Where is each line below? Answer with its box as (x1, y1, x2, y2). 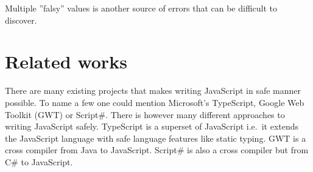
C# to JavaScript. (5, 155, 73, 168)
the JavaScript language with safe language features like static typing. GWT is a (5, 131, 306, 144)
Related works (5, 49, 127, 74)
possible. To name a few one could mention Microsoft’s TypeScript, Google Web (5, 96, 304, 108)
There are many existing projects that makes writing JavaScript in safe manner (5, 84, 301, 97)
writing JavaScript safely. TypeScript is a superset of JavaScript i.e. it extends (5, 120, 299, 133)
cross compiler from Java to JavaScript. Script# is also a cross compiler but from (5, 144, 309, 156)
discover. (5, 13, 37, 26)
